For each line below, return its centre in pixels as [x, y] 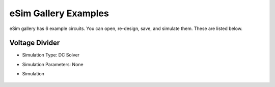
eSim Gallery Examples [59, 13]
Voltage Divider [35, 43]
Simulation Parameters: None [53, 64]
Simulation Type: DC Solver [51, 55]
